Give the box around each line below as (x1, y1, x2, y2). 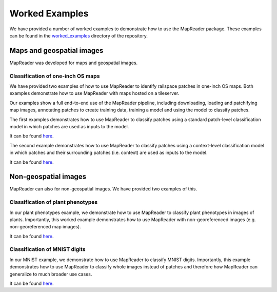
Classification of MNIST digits (9, 246, 86, 253)
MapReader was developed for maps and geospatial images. (9, 60, 138, 66)
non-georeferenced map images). (9, 224, 82, 230)
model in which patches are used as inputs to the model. (9, 123, 129, 129)
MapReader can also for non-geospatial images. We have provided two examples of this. (9, 186, 197, 192)
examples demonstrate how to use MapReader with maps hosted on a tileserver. (9, 90, 180, 96)
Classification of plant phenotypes (9, 199, 98, 206)
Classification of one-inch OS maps (9, 72, 100, 80)
